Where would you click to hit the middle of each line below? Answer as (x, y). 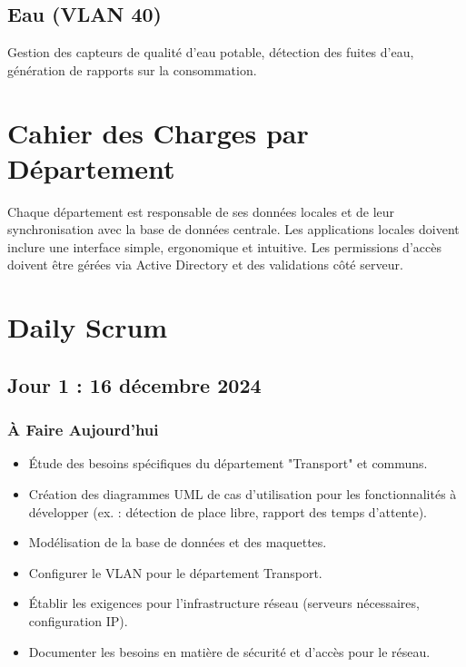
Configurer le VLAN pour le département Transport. (175, 572)
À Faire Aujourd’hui (83, 430)
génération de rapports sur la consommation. (132, 69)
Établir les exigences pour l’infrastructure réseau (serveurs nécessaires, (224, 603)
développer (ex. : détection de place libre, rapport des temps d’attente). (228, 511)
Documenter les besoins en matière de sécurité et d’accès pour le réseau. (229, 651)
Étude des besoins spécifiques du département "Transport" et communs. (228, 463)
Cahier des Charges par (158, 132)
